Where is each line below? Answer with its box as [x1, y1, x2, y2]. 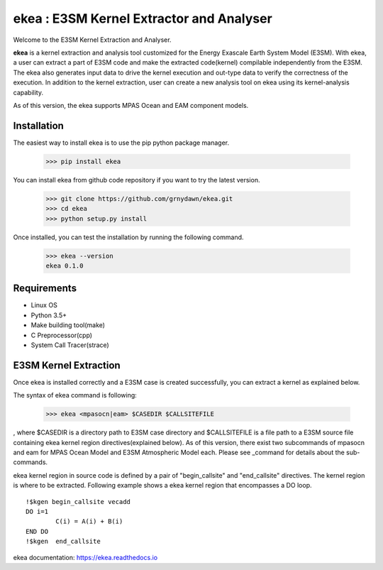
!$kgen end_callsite [26, 537, 101, 546]
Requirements [13, 283, 77, 295]
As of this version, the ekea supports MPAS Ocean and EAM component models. [13, 101, 249, 109]
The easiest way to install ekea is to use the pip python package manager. [13, 138, 230, 147]
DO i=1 [26, 508, 49, 515]
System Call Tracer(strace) [30, 341, 109, 349]
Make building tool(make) [30, 321, 106, 329]
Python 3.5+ [30, 311, 67, 319]
